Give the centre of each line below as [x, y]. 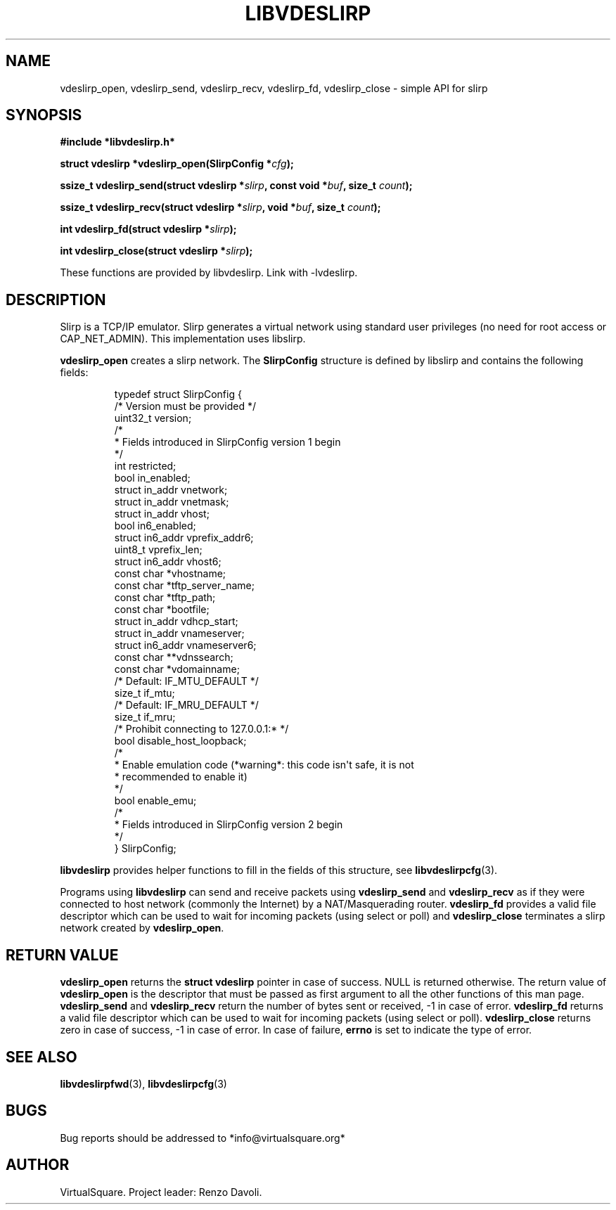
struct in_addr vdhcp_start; [176, 622]
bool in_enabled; [152, 478]
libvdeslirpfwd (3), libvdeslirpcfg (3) [143, 1083]
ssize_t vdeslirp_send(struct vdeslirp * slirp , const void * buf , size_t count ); [236, 186]
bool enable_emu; [155, 801]
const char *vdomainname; [177, 669]
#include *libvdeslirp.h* [117, 142]
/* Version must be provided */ [185, 406]
